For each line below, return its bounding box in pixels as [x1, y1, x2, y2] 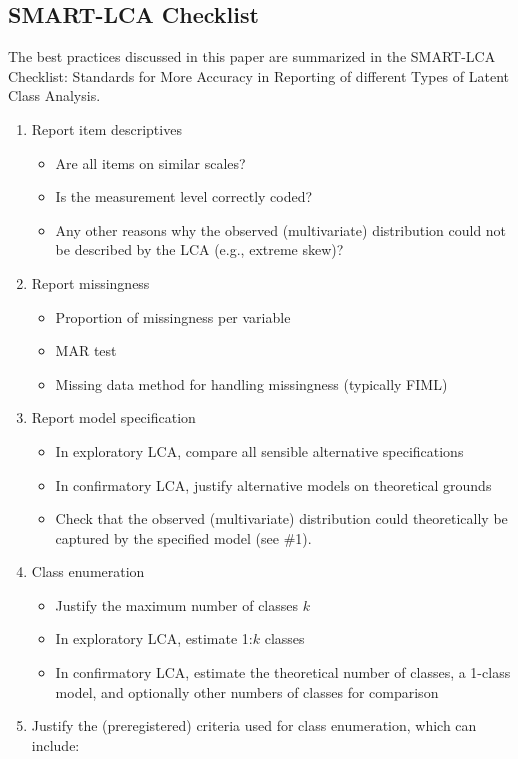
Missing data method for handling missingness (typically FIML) [55, 373, 448, 394]
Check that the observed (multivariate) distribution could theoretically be [55, 508, 508, 529]
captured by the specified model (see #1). [55, 527, 312, 548]
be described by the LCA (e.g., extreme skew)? [55, 239, 344, 260]
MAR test [55, 340, 117, 361]
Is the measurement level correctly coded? [55, 186, 313, 207]
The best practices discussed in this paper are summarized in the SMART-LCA [8, 46, 496, 67]
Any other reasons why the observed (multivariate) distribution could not [55, 219, 507, 240]
